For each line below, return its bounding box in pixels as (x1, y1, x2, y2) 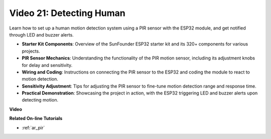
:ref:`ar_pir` (22, 124, 45, 130)
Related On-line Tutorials (9, 115, 63, 121)
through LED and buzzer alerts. (9, 31, 74, 37)
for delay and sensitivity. (22, 62, 73, 68)
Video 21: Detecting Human (9, 7, 125, 18)
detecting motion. (22, 97, 59, 103)
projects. (22, 48, 40, 54)
